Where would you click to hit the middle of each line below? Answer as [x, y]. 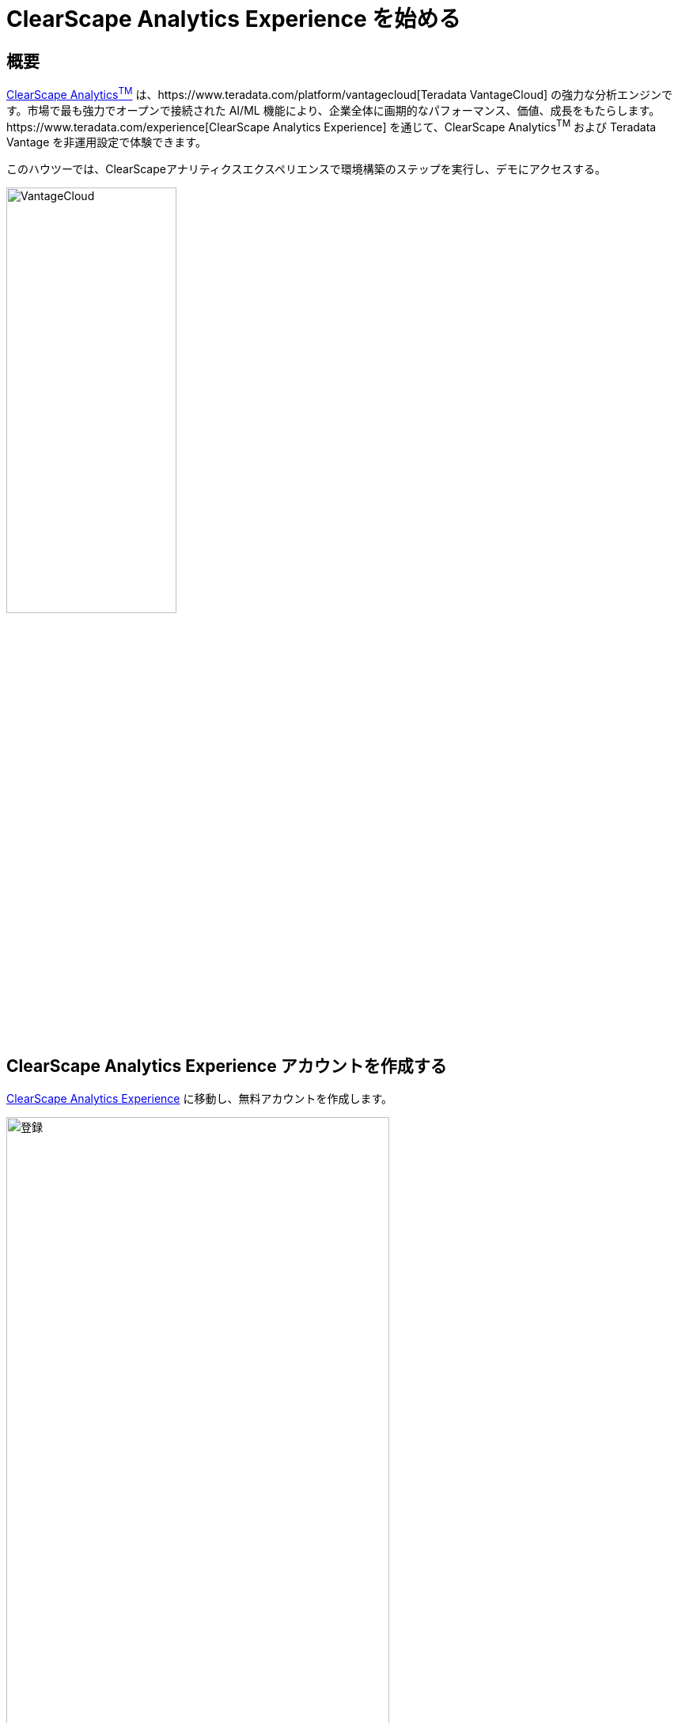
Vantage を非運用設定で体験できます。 [106, 142]
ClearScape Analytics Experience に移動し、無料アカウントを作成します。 [200, 1099]
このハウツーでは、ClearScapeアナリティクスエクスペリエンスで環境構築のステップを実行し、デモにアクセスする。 [306, 169]
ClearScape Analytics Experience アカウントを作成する [227, 1066]
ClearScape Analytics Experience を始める [234, 19]
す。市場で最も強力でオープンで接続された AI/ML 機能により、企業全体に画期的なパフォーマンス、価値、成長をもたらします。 [333, 110]
